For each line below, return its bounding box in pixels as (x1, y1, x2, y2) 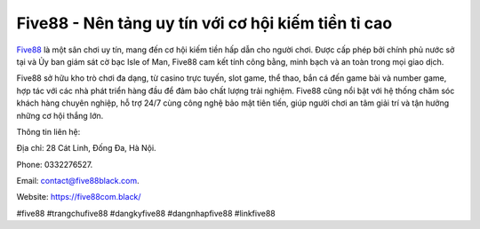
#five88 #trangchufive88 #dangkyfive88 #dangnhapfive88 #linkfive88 (16, 208, 276, 218)
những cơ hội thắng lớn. (16, 110, 104, 121)
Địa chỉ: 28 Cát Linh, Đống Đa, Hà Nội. (16, 143, 156, 154)
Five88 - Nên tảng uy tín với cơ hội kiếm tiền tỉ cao (16, 13, 393, 33)
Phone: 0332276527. (16, 159, 93, 170)
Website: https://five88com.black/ (16, 192, 141, 202)
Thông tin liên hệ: (16, 126, 81, 137)
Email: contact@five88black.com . (16, 176, 140, 186)
